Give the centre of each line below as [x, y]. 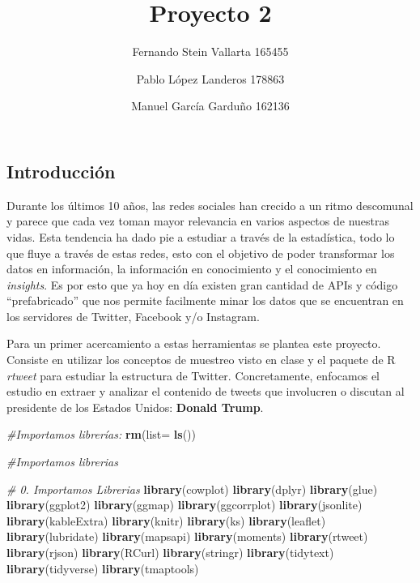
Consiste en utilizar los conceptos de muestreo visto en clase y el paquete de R [201, 360]
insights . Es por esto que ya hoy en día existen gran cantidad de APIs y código [202, 284]
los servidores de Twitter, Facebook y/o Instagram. [133, 316]
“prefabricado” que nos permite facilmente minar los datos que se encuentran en [205, 300]
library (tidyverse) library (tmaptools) [103, 568]
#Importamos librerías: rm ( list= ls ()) [101, 434]
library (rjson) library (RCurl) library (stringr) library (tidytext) [170, 552]
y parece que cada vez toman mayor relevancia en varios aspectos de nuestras [198, 221]
